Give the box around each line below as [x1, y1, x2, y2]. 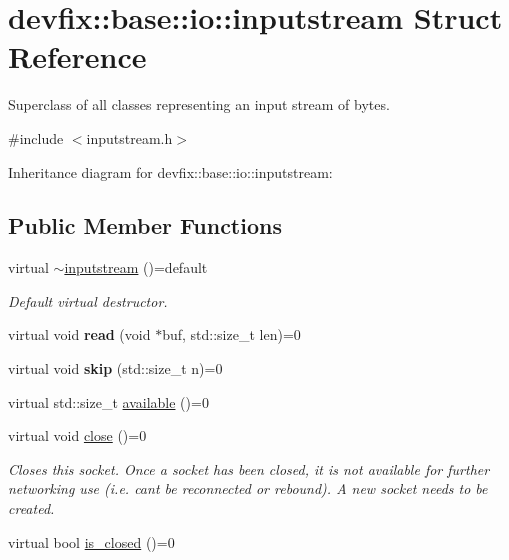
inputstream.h [86, 127, 173, 148]
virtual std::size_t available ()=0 [8, 391, 209, 412]
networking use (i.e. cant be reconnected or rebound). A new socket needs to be [8, 478, 488, 499]
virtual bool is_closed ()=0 [8, 531, 175, 552]
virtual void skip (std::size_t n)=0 [8, 358, 223, 379]
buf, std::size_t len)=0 [162, 324, 301, 345]
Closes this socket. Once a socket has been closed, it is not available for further [8, 458, 490, 479]
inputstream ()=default [64, 257, 208, 278]
